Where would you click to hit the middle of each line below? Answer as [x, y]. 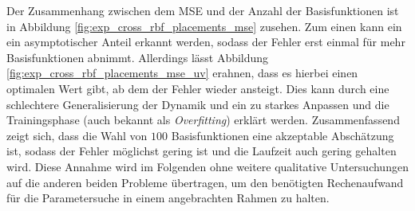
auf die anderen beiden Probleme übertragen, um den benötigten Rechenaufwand [205, 182]
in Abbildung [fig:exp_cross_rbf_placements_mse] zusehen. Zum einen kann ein [204, 26]
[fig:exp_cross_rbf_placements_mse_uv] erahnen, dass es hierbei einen [182, 73]
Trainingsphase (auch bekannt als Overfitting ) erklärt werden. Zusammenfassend [203, 120]
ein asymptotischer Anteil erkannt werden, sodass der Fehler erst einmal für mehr [206, 42]
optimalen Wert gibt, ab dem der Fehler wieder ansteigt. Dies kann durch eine [198, 88]
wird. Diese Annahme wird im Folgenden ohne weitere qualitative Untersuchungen [207, 166]
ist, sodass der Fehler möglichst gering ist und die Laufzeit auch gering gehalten [202, 151]
